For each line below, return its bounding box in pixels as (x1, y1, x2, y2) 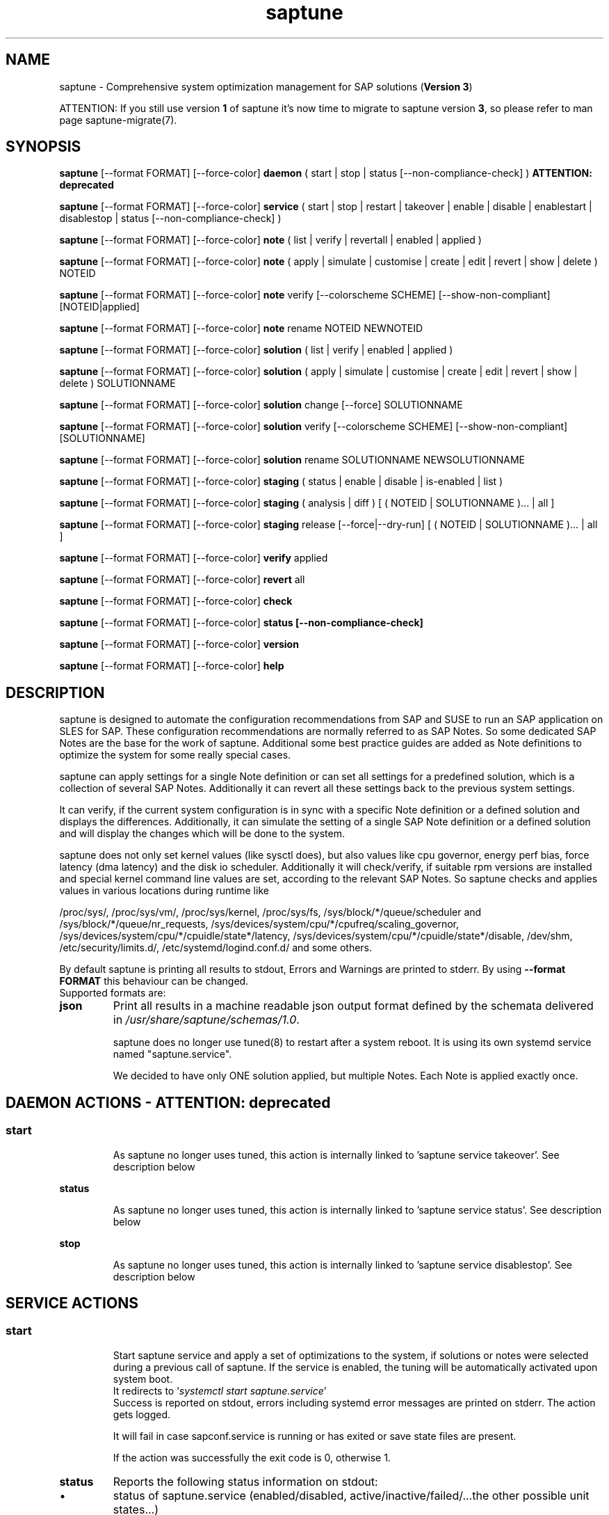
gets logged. (113, 1408, 171, 1420)
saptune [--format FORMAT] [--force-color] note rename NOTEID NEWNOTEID (59, 322, 423, 335)
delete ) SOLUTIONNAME (59, 377, 176, 390)
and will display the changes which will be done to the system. (59, 827, 346, 840)
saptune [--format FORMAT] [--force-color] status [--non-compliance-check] (59, 617, 423, 629)
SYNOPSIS (6, 138, 81, 156)
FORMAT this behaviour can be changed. (59, 975, 249, 987)
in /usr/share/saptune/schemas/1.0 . (113, 1013, 300, 1027)
